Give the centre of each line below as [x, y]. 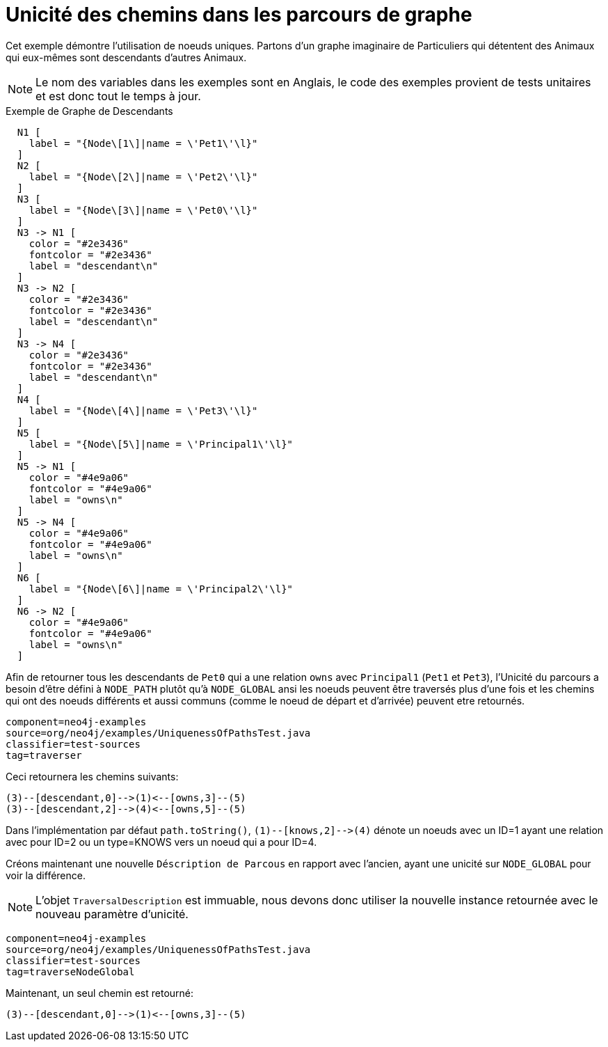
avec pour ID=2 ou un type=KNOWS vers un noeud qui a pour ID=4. [161, 842]
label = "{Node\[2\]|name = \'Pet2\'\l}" [143, 176]
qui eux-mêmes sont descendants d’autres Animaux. [126, 57]
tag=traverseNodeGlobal [70, 971]
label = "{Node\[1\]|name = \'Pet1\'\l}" [143, 143]
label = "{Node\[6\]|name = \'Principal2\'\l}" [161, 589]
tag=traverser [44, 755]
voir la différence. [46, 875]
